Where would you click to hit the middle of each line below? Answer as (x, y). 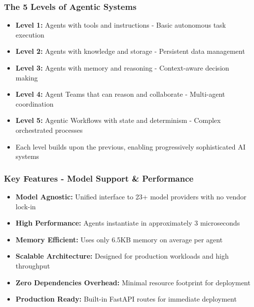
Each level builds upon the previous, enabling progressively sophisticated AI (130, 146)
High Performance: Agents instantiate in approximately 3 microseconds (128, 223)
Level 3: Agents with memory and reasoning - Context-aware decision (122, 68)
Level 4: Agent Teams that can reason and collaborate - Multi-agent (120, 94)
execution (30, 34)
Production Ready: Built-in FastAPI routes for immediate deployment (126, 299)
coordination (35, 103)
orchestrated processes (49, 130)
